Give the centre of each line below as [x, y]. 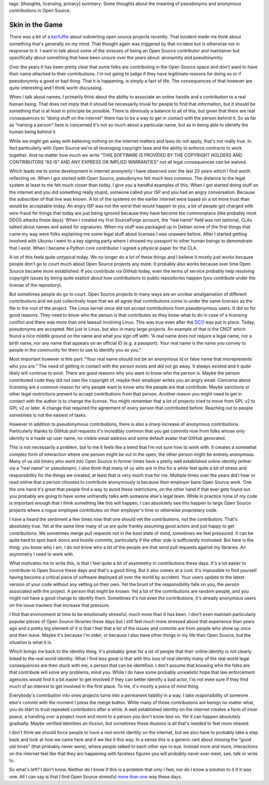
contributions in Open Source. [40, 10]
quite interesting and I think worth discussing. [56, 88]
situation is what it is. [31, 642]
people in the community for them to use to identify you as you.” [75, 350]
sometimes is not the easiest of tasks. [48, 415]
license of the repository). [36, 285]
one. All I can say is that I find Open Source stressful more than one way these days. [96, 777]
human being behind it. [33, 132]
